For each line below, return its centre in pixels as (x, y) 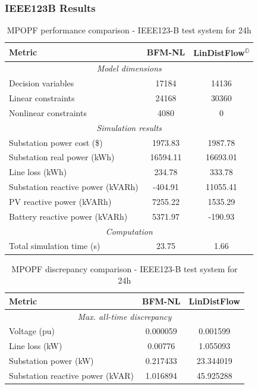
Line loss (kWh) (38, 172)
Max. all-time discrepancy (125, 316)
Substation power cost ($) (56, 142)
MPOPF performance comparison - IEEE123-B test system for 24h (129, 30)
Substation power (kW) (51, 361)
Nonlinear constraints (48, 112)
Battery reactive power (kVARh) (68, 216)
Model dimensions (129, 68)
